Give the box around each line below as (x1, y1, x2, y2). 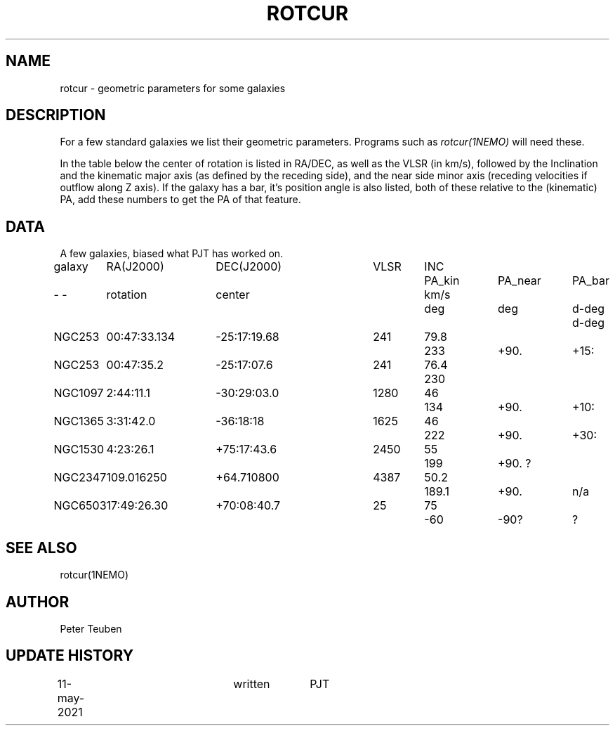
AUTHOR (6, 593, 70, 611)
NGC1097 (53, 386, 104, 401)
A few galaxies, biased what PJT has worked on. (60, 247, 284, 260)
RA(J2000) (106, 259, 164, 274)
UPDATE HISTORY (6, 647, 134, 665)
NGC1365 (53, 414, 104, 429)
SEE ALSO (6, 538, 77, 557)
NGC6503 (53, 498, 107, 513)
